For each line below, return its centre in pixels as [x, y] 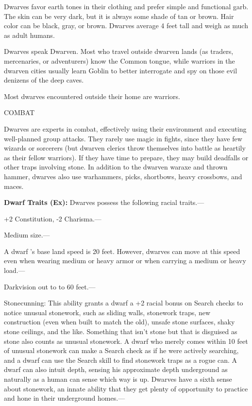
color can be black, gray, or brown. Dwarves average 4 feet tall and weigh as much [126, 25]
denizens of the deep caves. [44, 80]
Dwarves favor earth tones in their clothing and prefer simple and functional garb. [126, 6]
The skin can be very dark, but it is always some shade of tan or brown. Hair [119, 16]
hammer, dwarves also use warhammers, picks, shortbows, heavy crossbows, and [123, 176]
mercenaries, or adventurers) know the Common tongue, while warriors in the [119, 60]
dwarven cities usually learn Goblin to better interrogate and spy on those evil [121, 70]
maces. [14, 186]
